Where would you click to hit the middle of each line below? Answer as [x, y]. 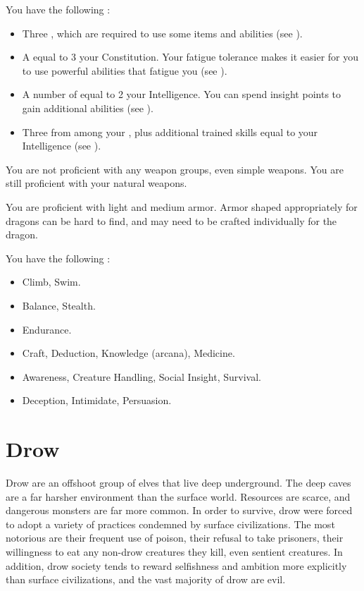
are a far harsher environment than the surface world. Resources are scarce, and [178, 496]
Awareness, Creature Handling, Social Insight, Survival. [142, 376]
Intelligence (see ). [62, 146]
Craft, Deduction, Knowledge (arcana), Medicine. [128, 353]
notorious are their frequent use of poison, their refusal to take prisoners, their [175, 538]
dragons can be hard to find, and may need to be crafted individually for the [171, 220]
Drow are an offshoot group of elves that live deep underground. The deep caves [178, 482]
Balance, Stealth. [59, 305]
